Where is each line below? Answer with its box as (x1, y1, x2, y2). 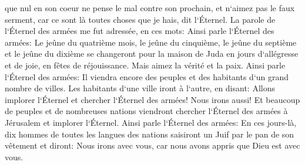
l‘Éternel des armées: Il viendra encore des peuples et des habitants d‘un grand (5, 70, 289, 82)
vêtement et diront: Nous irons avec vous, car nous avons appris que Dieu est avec (5, 139, 300, 152)
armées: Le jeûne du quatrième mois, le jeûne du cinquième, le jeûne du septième (5, 36, 297, 48)
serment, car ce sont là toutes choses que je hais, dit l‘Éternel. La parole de (5, 13, 276, 25)
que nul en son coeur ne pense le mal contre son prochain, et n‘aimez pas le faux (5, 2, 295, 13)
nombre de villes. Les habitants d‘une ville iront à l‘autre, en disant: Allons (5, 82, 275, 94)
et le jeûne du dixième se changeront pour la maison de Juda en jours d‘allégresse (5, 47, 299, 60)
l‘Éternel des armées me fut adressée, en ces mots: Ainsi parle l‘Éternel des (5, 25, 274, 37)
